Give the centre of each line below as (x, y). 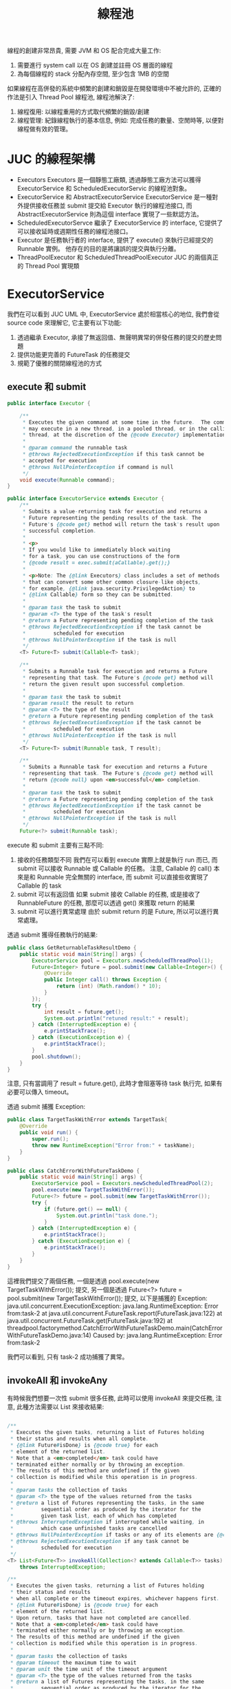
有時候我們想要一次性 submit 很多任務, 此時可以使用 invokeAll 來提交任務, (111, 1398)
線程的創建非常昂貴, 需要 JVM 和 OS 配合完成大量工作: (84, 51)
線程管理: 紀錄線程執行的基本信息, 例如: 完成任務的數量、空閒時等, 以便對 (120, 121)
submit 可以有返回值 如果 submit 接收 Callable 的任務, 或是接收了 (109, 894)
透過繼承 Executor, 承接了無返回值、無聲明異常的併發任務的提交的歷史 (117, 338)
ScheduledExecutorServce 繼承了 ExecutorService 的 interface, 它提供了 (120, 223)
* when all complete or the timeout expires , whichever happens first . (115, 1599)
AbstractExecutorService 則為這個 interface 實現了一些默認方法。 (110, 214)
